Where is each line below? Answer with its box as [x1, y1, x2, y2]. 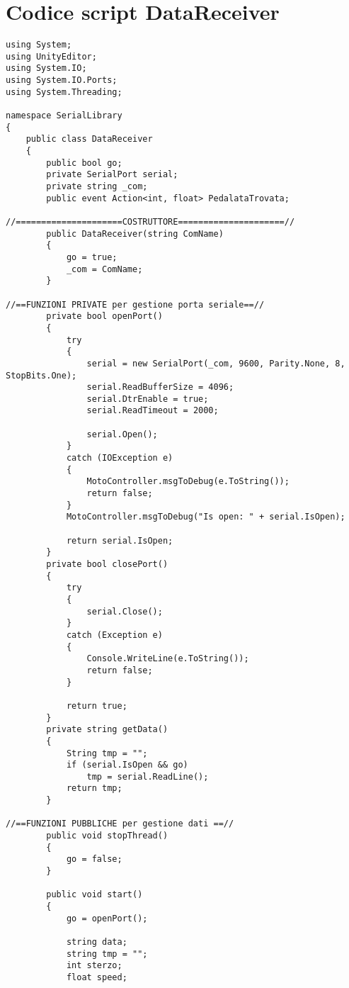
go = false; [66, 854, 122, 865]
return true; [66, 700, 127, 711]
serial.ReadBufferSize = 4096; [86, 382, 234, 393]
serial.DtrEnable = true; [86, 393, 209, 404]
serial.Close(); [86, 606, 163, 617]
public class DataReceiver [25, 134, 153, 145]
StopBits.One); [6, 370, 77, 381]
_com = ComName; [66, 264, 143, 274]
